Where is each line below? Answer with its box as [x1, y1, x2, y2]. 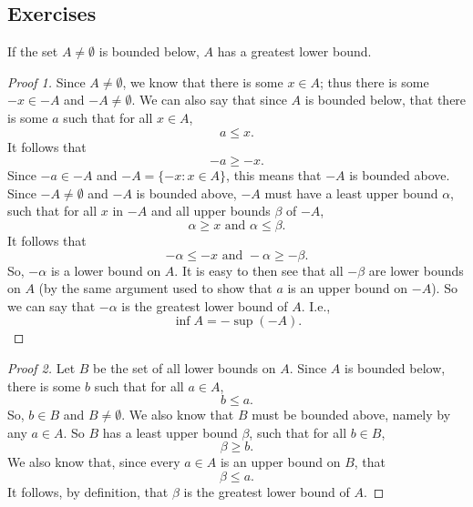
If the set [7, 42, 58, 61]
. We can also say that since [131, 90, 287, 109]
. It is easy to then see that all [174, 260, 344, 279]
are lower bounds [368, 260, 464, 279]
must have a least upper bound [264, 183, 438, 202]
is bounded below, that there [304, 90, 467, 109]
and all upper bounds [150, 201, 271, 220]
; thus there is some [320, 72, 429, 91]
